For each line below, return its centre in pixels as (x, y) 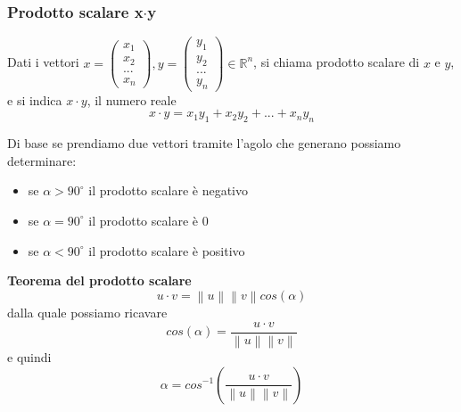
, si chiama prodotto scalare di (337, 62)
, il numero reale (132, 99)
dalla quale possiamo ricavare (87, 313)
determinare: (42, 160)
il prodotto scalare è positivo (167, 250)
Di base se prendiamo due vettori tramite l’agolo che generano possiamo (204, 143)
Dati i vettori (43, 62)
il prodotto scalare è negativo (168, 190)
